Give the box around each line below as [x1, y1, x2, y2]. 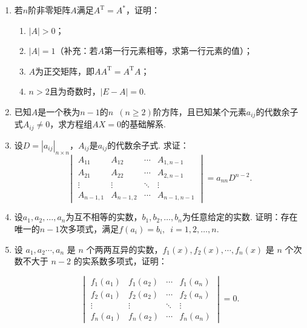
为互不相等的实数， [65, 210, 142, 223]
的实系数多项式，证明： [73, 255, 167, 267]
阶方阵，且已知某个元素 [153, 105, 246, 118]
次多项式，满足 [59, 222, 119, 235]
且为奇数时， [49, 85, 101, 98]
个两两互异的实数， [86, 243, 163, 255]
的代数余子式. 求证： [107, 138, 189, 151]
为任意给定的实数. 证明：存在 [182, 210, 298, 223]
